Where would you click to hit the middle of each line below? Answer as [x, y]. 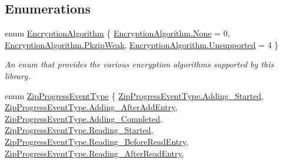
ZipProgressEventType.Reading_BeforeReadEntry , [96, 141]
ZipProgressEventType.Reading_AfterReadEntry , [94, 153]
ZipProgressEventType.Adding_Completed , [84, 118]
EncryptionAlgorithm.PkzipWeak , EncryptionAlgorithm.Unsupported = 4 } [142, 44]
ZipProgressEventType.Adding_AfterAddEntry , [91, 107]
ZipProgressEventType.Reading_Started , [79, 130]
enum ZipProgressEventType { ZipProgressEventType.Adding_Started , [134, 95]
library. [18, 75]
